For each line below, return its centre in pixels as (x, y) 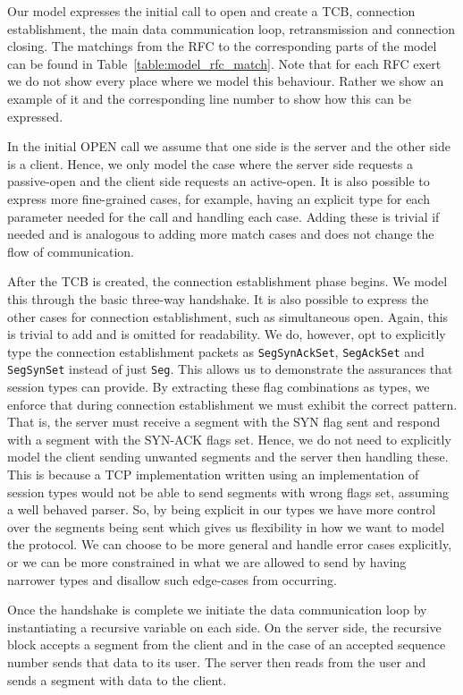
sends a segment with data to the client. (117, 679)
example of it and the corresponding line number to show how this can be (209, 98)
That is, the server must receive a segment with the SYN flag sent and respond (224, 422)
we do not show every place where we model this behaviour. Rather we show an (226, 81)
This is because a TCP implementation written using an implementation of (213, 474)
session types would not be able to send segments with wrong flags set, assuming (228, 492)
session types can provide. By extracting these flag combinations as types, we (219, 386)
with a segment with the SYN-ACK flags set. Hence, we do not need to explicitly (229, 439)
